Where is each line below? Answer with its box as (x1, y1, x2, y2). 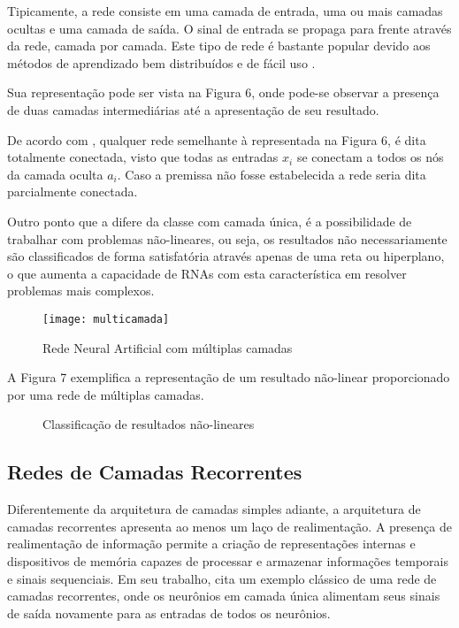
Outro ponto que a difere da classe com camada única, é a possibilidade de (7, 211, 412, 230)
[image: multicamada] (42, 312, 170, 325)
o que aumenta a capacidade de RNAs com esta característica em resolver (7, 264, 407, 282)
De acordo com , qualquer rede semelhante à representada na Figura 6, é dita (7, 130, 426, 149)
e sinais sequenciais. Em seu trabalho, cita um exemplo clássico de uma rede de (7, 569, 437, 587)
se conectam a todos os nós (296, 148, 444, 166)
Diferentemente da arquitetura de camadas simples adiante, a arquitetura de (7, 500, 421, 518)
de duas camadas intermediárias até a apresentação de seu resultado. (7, 100, 379, 119)
